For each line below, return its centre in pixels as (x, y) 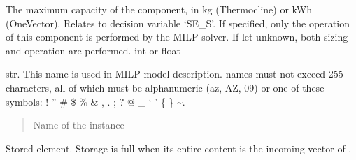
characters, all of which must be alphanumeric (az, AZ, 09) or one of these (165, 87)
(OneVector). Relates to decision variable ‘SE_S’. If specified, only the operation (178, 23)
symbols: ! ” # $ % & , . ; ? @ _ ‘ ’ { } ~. (95, 101)
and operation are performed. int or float (93, 50)
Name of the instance (79, 125)
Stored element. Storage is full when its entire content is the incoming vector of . (179, 148)
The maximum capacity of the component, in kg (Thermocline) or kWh (159, 9)
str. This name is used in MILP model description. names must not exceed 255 (175, 74)
